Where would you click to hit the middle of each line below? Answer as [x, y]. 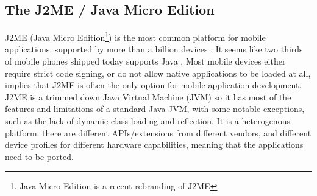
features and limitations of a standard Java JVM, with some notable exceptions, [155, 109]
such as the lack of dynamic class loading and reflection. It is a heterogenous [148, 121]
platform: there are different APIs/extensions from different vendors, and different [158, 132]
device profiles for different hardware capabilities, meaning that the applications [154, 145]
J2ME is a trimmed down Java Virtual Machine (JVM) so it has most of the [148, 96]
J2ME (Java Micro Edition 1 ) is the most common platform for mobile [135, 36]
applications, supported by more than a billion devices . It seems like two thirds [154, 49]
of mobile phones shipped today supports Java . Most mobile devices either [145, 61]
